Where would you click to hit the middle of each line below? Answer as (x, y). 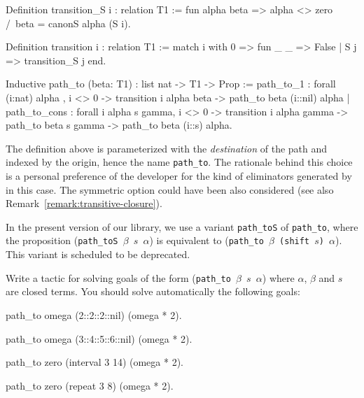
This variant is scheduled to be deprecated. (98, 254)
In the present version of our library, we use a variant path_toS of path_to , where (182, 226)
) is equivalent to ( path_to (206, 240)
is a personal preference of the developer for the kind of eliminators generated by (179, 176)
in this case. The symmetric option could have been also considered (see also (170, 189)
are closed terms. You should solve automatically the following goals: (153, 291)
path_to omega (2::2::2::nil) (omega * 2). (94, 314)
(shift (295, 242)
